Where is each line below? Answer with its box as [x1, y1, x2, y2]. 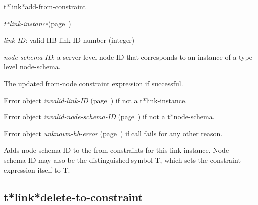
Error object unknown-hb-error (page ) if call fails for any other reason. [4, 128, 223, 138]
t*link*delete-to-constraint [4, 189, 143, 204]
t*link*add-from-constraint [4, 1, 86, 11]
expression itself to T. [4, 164, 70, 175]
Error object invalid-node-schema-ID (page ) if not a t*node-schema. [4, 111, 215, 122]
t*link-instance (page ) [4, 18, 71, 28]
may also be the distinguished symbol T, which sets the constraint [38, 154, 241, 165]
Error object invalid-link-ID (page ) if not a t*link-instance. [4, 95, 187, 105]
